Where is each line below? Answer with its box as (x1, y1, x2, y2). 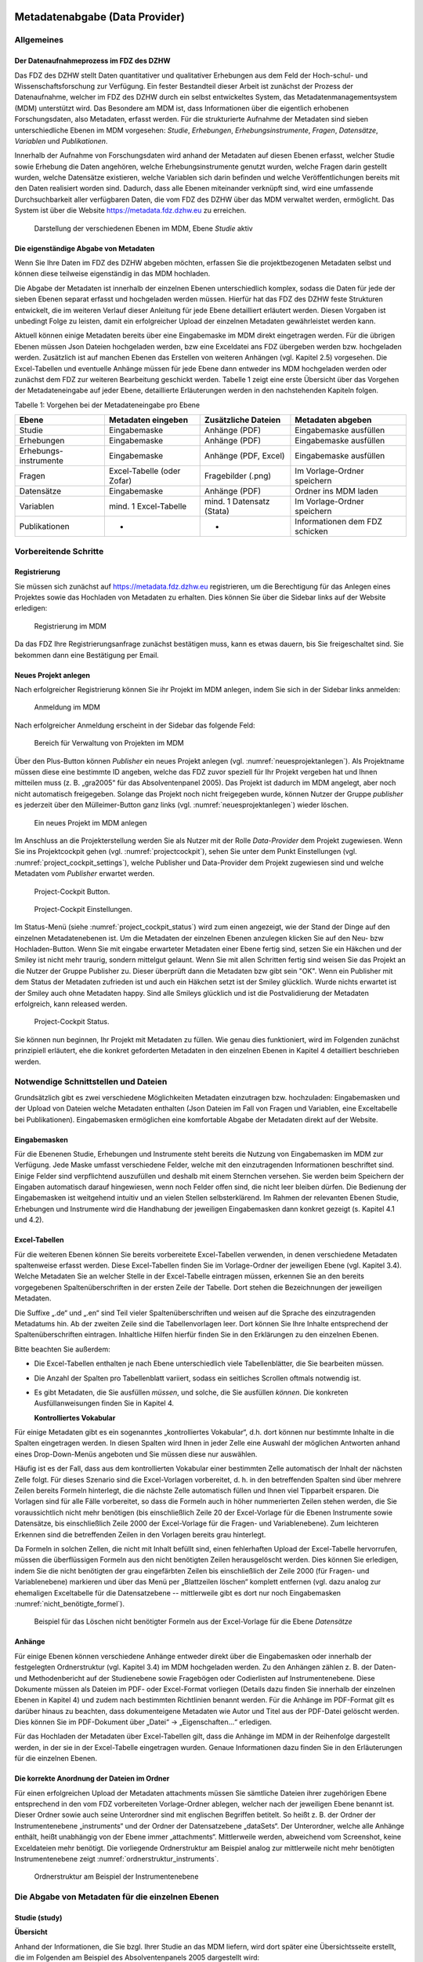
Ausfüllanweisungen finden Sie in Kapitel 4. (34, 1399, 174, 1408)
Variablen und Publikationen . (14, 136, 108, 145)
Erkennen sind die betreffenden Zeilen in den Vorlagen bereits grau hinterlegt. (14, 1530, 266, 1539)
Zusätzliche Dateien (204, 414, 281, 425)
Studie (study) (14, 1913, 63, 1922)
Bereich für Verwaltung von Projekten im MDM (34, 738, 184, 748)
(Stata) (204, 506, 230, 517)
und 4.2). (14, 1215, 45, 1224)
